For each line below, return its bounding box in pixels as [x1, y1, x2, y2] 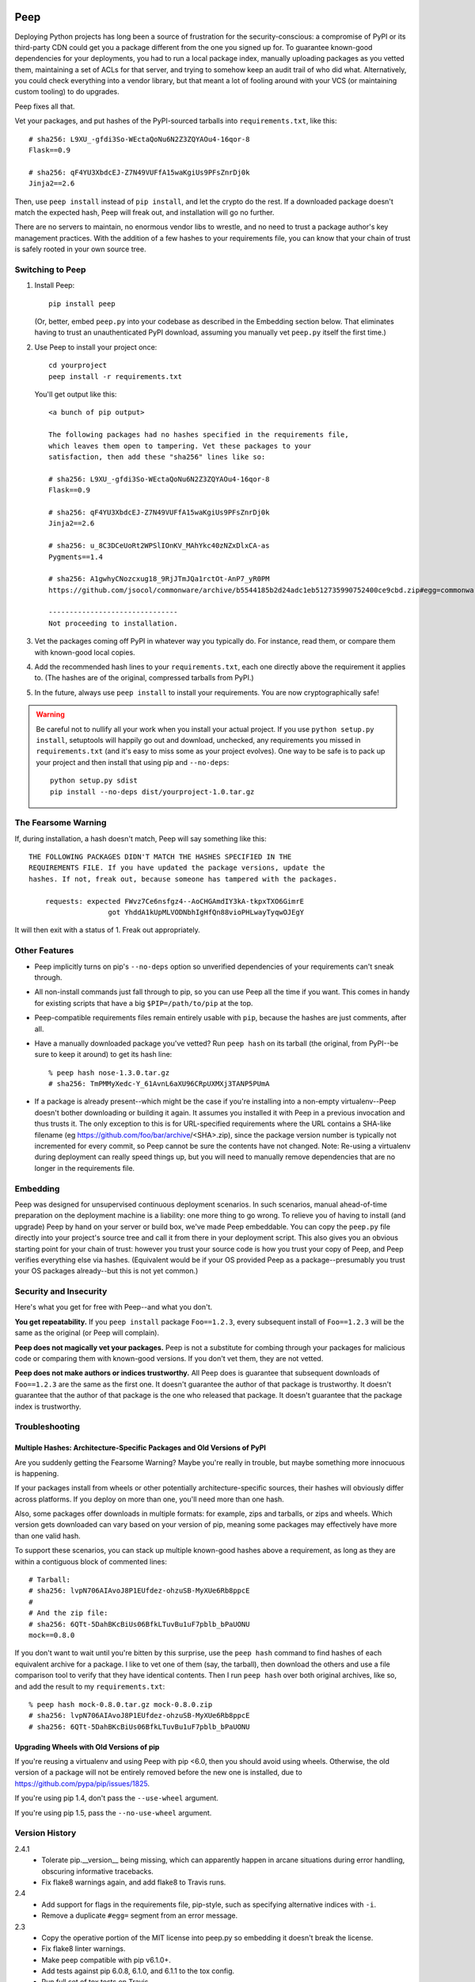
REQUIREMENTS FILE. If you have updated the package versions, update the [28, 863, 325, 872]
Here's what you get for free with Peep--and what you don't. [14, 1303, 213, 1312]
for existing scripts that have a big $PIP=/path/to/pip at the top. [34, 998, 253, 1008]
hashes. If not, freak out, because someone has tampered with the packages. [28, 874, 338, 883]
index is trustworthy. [14, 1402, 82, 1411]
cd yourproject [48, 361, 108, 370]
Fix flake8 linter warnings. [41, 1944, 126, 1953]
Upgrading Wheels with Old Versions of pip [14, 1742, 160, 1751]
